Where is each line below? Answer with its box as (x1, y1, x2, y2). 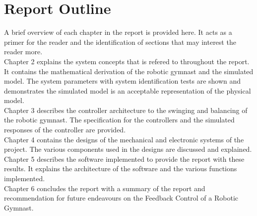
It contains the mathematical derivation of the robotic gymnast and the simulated (4, 66, 254, 76)
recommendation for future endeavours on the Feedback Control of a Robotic (4, 193, 239, 203)
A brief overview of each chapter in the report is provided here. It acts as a (4, 27, 232, 37)
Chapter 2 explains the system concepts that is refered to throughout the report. (4, 56, 250, 66)
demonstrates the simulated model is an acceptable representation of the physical (4, 85, 251, 96)
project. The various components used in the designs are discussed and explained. (4, 144, 252, 154)
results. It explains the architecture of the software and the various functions (4, 163, 237, 174)
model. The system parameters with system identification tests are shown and (4, 76, 241, 86)
